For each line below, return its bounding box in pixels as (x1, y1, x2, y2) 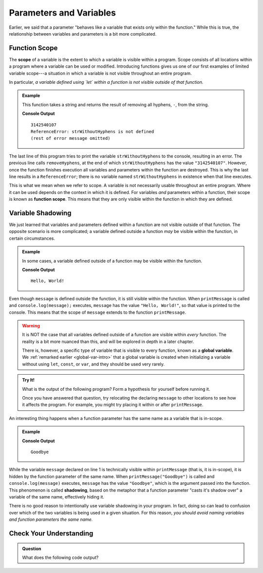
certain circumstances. (9, 235, 56, 241)
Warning (22, 323, 40, 328)
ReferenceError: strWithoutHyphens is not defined (31, 129, 154, 134)
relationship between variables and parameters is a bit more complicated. (9, 31, 157, 37)
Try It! (22, 377, 35, 383)
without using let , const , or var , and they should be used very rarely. (22, 361, 165, 367)
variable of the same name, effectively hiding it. (9, 494, 105, 499)
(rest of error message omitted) (31, 135, 111, 141)
